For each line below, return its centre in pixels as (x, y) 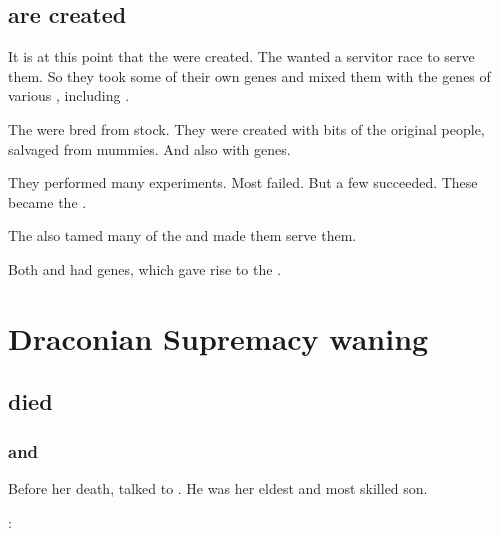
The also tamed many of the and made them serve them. (182, 235)
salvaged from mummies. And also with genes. (149, 148)
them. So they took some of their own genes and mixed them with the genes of (249, 75)
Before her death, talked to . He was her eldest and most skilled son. (218, 487)
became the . (47, 201)
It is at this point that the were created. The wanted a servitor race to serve (241, 56)
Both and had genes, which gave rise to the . (144, 268)
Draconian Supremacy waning (218, 337)
